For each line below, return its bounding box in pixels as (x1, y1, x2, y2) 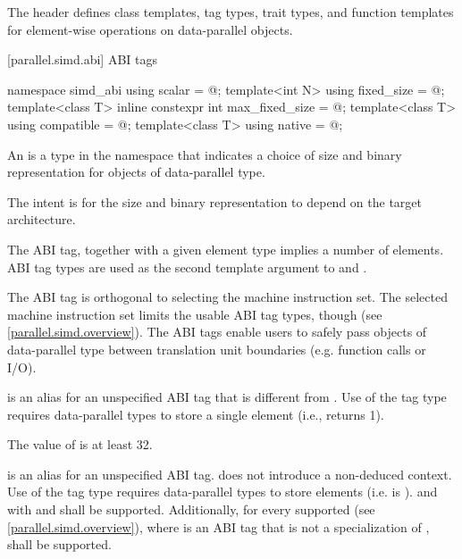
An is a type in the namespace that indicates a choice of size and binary (7, 145, 402, 163)
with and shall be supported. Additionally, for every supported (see (7, 500, 375, 519)
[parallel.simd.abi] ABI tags (7, 50, 158, 69)
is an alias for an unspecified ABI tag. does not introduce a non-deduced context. (7, 464, 452, 483)
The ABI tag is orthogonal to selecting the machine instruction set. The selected (7, 288, 448, 306)
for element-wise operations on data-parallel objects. (7, 20, 293, 38)
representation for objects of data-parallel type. (7, 163, 265, 181)
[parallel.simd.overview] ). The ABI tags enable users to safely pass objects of (7, 322, 427, 341)
